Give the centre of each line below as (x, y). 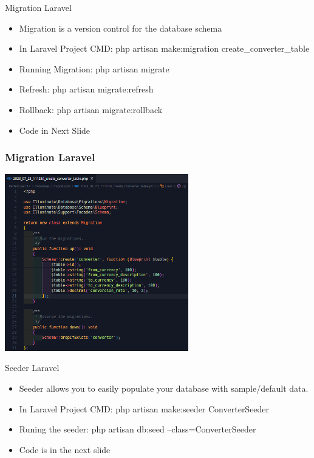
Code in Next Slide (55, 130)
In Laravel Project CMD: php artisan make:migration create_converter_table (164, 48)
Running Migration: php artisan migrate (94, 68)
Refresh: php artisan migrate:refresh (86, 89)
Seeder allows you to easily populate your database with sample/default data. (164, 388)
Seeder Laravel (32, 368)
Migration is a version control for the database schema (121, 28)
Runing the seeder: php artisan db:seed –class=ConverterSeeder (138, 429)
